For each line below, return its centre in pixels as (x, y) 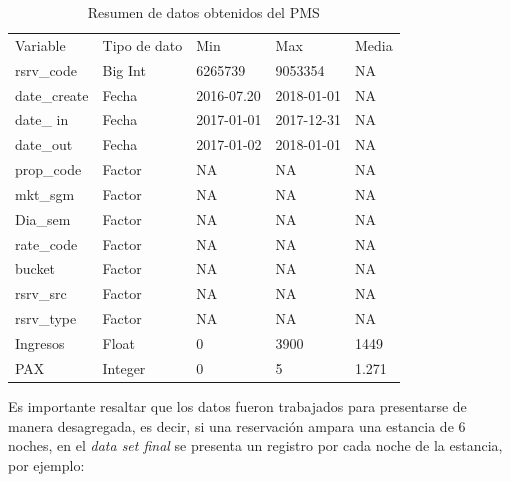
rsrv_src (41, 293)
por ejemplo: (46, 464)
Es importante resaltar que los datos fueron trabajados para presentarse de (237, 405)
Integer (124, 367)
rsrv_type (46, 318)
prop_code (48, 169)
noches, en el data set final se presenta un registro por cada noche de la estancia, (255, 445)
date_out (44, 144)
